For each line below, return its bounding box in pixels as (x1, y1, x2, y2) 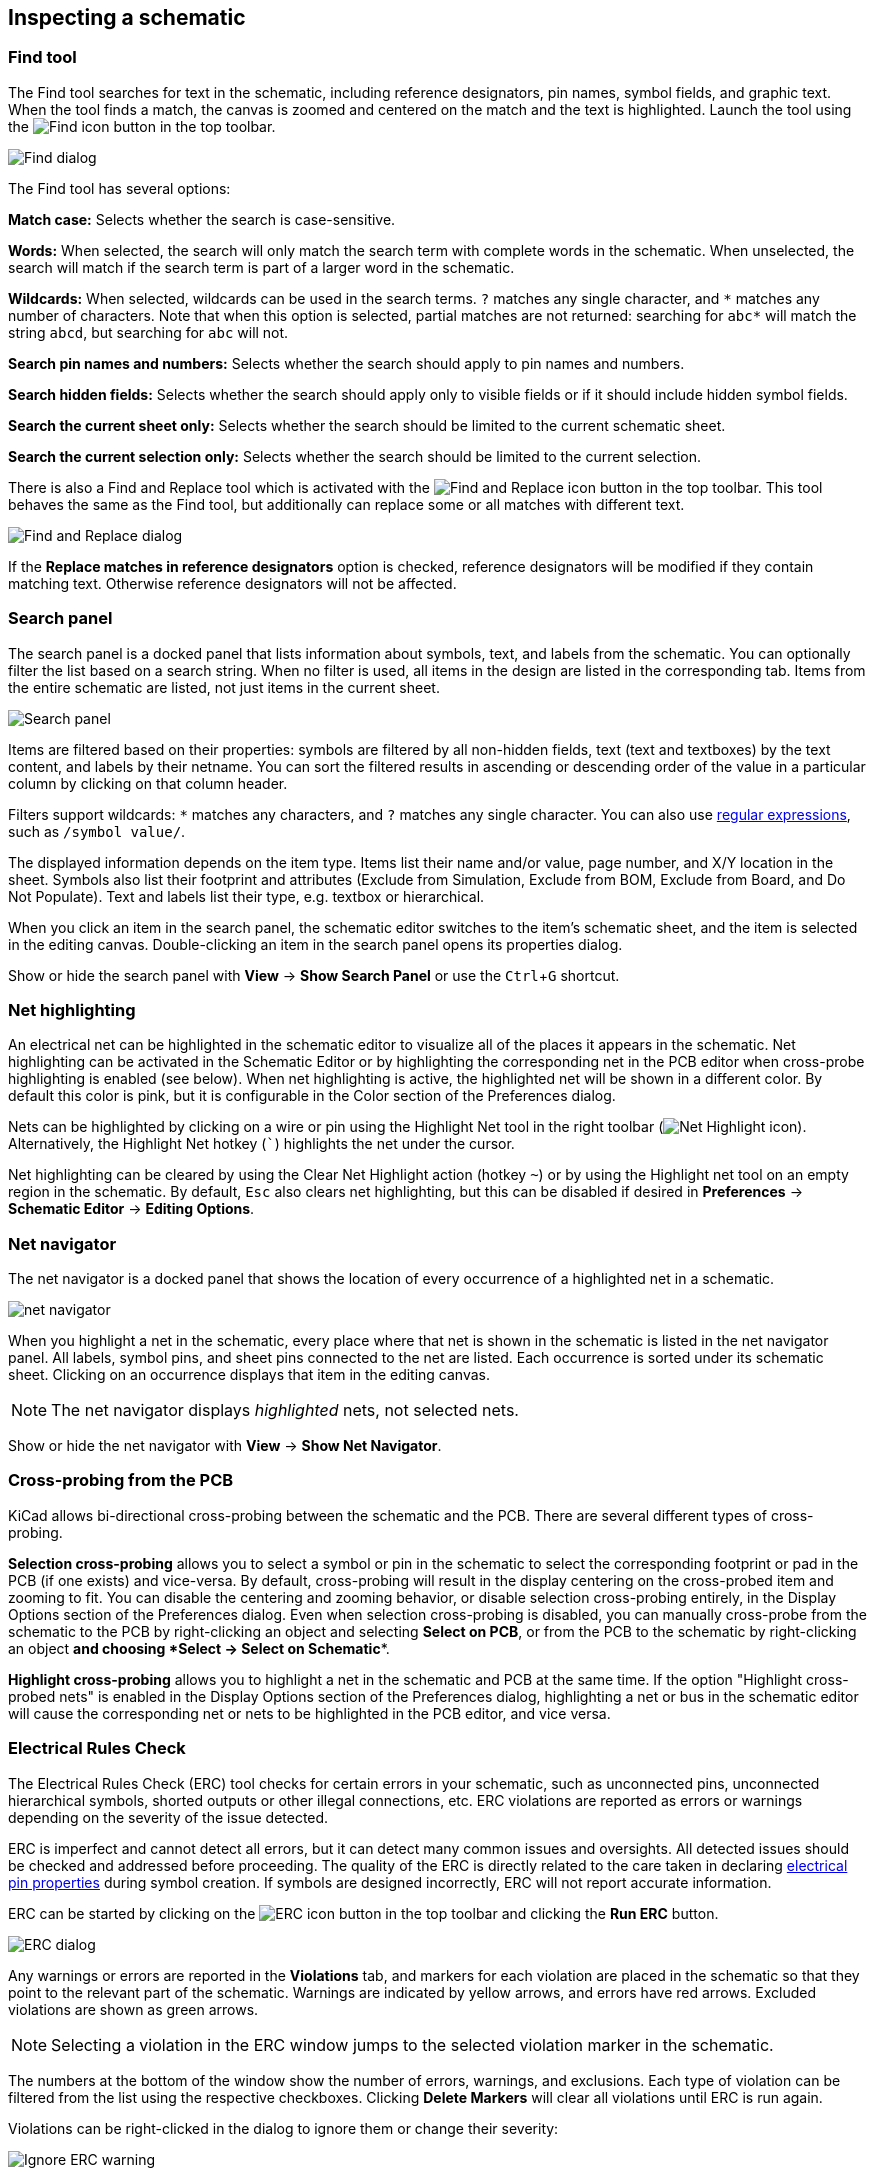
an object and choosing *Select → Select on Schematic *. (8, 1639, 390, 1657)
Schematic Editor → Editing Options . (8, 1200, 255, 1218)
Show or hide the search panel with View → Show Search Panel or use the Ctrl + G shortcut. (8, 966, 620, 984)
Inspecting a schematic (8, 5, 246, 30)
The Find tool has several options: (8, 179, 231, 197)
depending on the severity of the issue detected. (8, 1808, 329, 1826)
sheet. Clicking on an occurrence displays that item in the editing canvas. (8, 1366, 491, 1384)
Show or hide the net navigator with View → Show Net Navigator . (8, 1437, 442, 1455)
